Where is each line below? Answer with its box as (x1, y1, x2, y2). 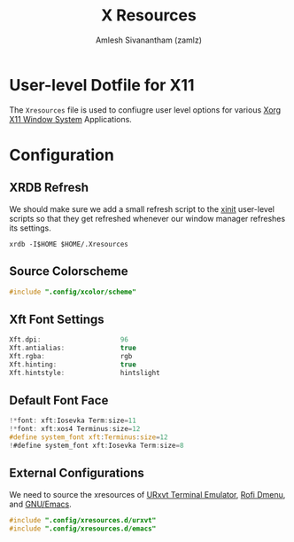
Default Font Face (9, 392, 109, 408)
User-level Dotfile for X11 (9, 75, 195, 95)
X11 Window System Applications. (9, 114, 133, 124)
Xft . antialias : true (9, 343, 137, 353)
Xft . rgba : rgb (9, 351, 133, 360)
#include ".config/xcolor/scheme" (9, 287, 137, 296)
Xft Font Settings (9, 311, 104, 326)
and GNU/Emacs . (9, 499, 73, 509)
